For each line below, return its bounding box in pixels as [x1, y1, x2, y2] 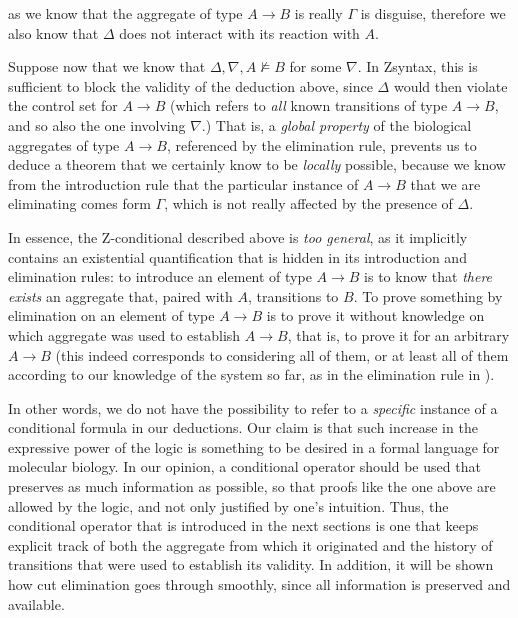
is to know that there [364, 266, 493, 287]
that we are [410, 173, 481, 194]
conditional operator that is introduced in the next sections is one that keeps [8, 515, 479, 536]
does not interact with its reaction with [119, 22, 360, 43]
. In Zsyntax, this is [357, 56, 478, 77]
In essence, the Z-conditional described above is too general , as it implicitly [8, 226, 468, 247]
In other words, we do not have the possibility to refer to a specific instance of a [8, 397, 498, 418]
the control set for [8, 95, 118, 116]
